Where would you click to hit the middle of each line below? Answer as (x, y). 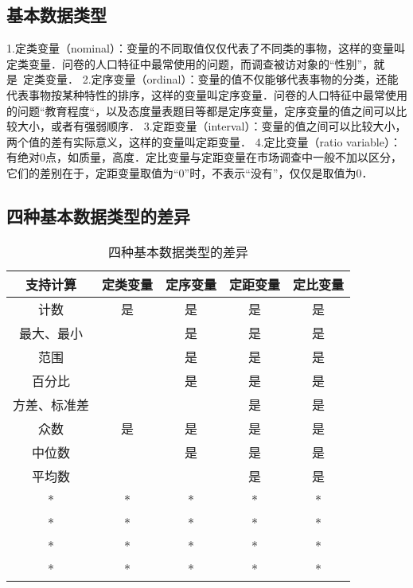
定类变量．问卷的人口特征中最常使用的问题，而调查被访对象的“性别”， (190, 63)
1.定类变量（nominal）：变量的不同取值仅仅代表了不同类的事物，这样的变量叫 (206, 48)
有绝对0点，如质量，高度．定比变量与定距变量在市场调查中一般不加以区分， (204, 157)
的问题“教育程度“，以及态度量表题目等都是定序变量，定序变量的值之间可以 (201, 110)
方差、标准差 (51, 404)
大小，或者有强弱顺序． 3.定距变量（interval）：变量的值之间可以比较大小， (212, 126)
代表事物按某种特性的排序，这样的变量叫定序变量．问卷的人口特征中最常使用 (207, 94)
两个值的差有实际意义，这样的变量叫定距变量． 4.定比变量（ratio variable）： (204, 141)
